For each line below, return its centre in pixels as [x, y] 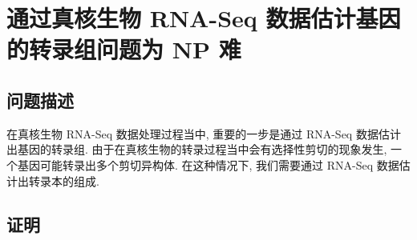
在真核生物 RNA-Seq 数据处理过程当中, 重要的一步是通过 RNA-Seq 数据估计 [204, 133]
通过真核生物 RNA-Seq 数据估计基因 [204, 18]
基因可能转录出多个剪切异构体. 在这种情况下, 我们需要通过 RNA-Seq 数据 [208, 164]
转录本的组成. [64, 180]
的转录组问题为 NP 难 [124, 49]
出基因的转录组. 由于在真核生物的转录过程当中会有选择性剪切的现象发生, [197, 149]
